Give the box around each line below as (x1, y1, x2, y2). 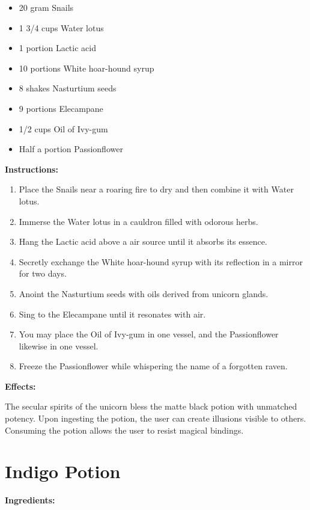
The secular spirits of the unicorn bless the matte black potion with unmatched (5, 400, 297, 413)
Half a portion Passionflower (19, 143, 123, 155)
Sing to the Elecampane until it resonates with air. (19, 307, 206, 320)
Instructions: (5, 162, 58, 175)
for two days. (19, 267, 67, 280)
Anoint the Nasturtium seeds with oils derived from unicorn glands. (19, 287, 269, 300)
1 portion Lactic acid (19, 41, 96, 54)
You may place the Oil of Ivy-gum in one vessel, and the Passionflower (19, 328, 279, 340)
